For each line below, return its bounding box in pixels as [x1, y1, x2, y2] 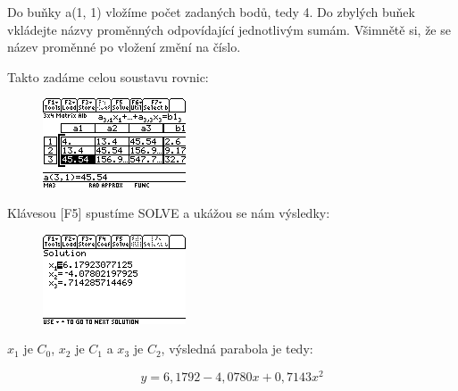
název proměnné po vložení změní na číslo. [7, 37, 241, 56]
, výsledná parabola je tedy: [161, 339, 313, 358]
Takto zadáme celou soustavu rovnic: [7, 67, 209, 86]
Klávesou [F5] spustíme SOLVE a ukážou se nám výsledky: [7, 203, 330, 221]
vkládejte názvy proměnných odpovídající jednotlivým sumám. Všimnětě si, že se [7, 20, 451, 38]
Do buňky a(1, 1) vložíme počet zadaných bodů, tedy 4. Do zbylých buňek [7, 3, 415, 21]
